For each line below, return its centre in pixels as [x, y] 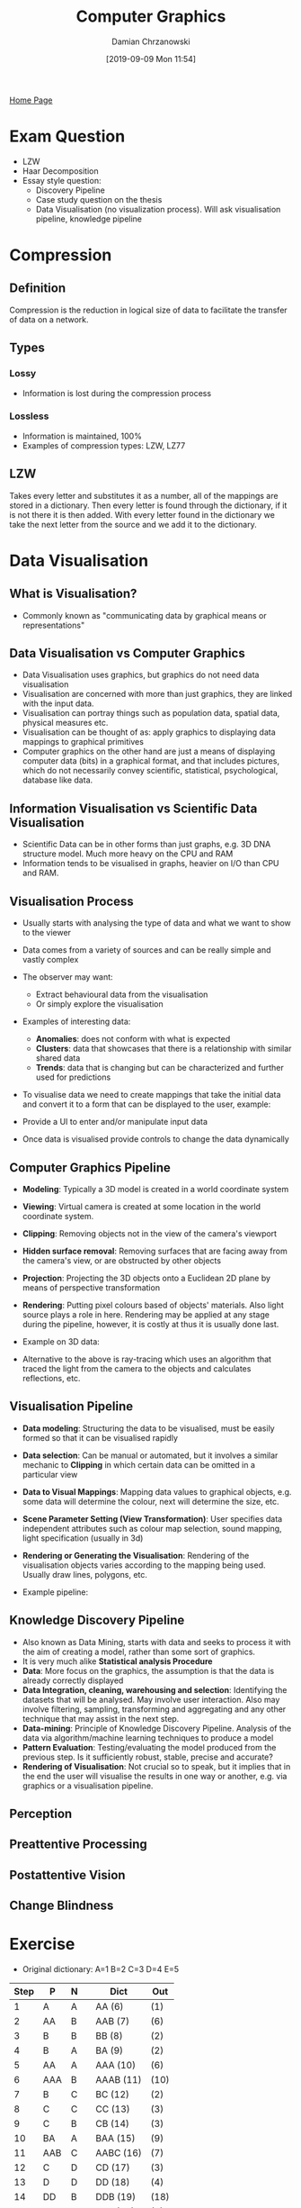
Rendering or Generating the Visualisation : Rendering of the [136, 1555]
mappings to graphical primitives [83, 742]
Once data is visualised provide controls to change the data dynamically [155, 1139]
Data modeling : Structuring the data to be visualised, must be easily [149, 1428]
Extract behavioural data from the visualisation [122, 995]
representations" [53, 625]
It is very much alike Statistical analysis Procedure [117, 1661]
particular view [50, 1474]
